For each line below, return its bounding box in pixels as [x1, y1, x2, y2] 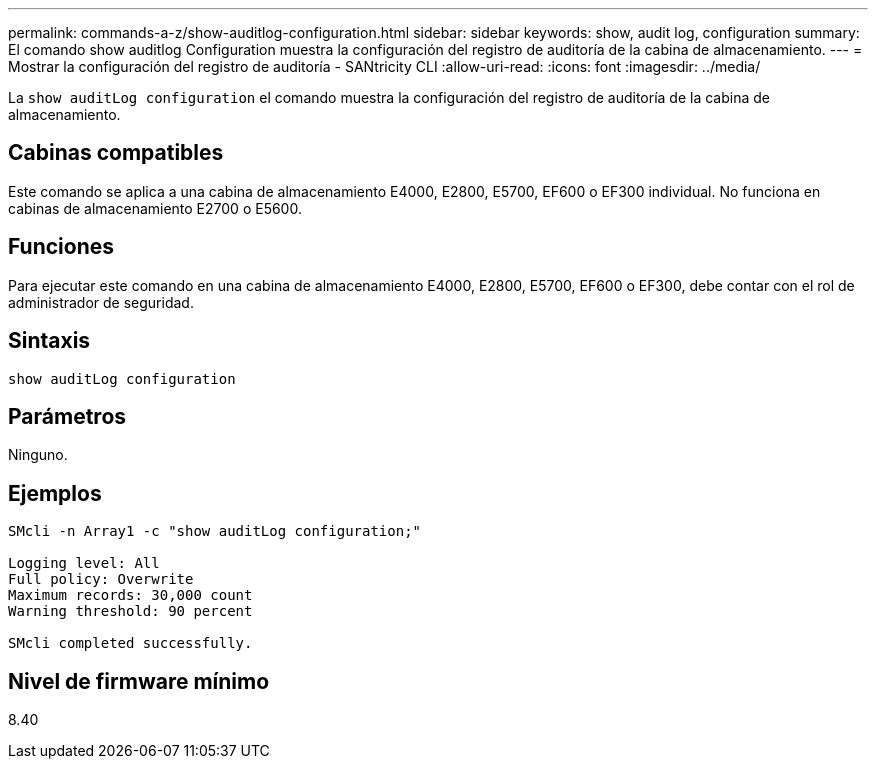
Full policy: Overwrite [8, 571, 194, 588]
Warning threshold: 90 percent [8, 603, 253, 620]
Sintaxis [8, 328, 91, 354]
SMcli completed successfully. [8, 635, 253, 652]
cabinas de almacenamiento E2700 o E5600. [8, 199, 302, 217]
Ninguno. [8, 446, 68, 464]
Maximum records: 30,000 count [8, 587, 253, 604]
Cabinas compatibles [8, 140, 224, 166]
